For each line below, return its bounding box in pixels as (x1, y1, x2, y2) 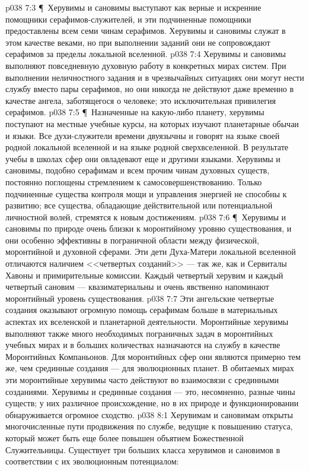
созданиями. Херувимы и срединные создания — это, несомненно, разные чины (5, 385, 295, 397)
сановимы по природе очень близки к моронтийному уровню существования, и (5, 222, 292, 235)
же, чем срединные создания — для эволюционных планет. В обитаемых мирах (5, 362, 294, 374)
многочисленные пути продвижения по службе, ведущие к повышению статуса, (5, 420, 293, 432)
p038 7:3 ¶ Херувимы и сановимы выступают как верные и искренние (5, 1, 262, 13)
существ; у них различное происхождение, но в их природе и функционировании (5, 397, 299, 409)
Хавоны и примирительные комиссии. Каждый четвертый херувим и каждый (5, 268, 283, 281)
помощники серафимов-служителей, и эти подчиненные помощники (5, 12, 251, 25)
